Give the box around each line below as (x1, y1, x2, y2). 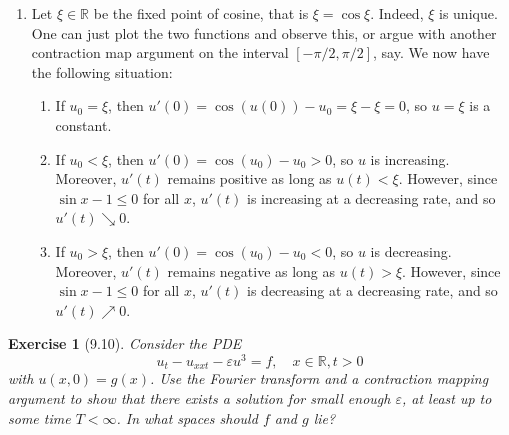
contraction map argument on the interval (31, 42, 289, 63)
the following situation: (31, 61, 173, 82)
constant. (55, 114, 112, 135)
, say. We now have (373, 42, 490, 63)
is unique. (439, 3, 498, 23)
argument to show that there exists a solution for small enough (8, 388, 391, 409)
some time (8, 407, 71, 428)
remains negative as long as (167, 260, 336, 281)
